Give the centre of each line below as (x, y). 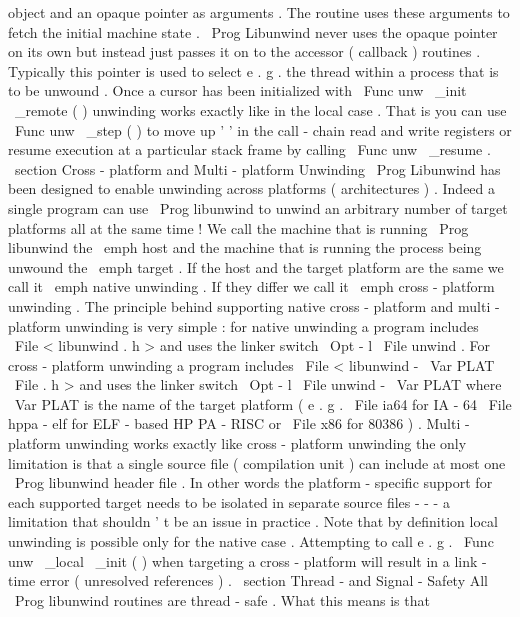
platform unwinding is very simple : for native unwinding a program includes (243, 325)
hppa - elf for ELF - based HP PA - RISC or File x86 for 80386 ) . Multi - (239, 423)
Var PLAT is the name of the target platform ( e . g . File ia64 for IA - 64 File (263, 403)
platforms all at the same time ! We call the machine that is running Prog (238, 227)
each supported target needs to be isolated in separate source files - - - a (229, 501)
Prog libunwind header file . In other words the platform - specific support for (253, 482)
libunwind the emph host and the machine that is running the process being (245, 247)
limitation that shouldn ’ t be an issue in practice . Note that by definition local (253, 521)
